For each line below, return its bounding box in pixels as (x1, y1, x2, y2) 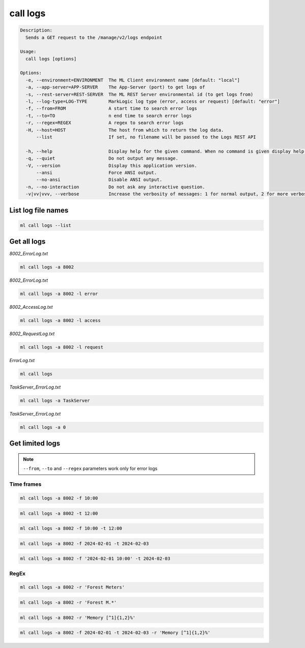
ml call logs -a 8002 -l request (20, 344, 104, 350)
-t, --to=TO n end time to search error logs (25, 112, 192, 119)
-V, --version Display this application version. (25, 163, 197, 168)
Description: (20, 27, 53, 33)
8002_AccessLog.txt (9, 304, 53, 310)
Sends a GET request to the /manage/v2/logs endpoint (25, 35, 163, 40)
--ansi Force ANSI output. (36, 169, 157, 175)
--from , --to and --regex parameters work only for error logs (23, 465, 158, 472)
